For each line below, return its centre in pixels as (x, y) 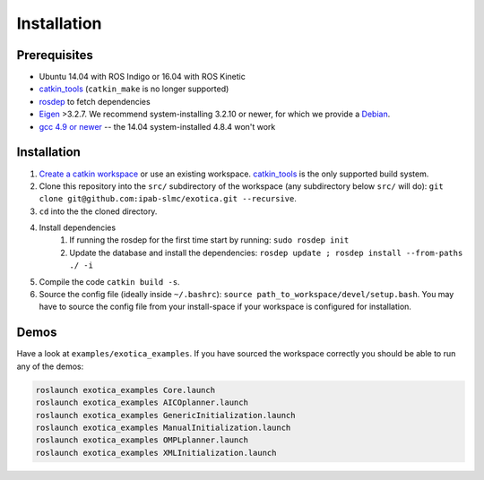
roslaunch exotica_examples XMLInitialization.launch (156, 453)
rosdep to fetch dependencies (95, 101)
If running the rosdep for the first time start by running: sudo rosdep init (209, 240)
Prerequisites (55, 55)
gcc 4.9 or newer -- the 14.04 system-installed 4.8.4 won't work (157, 126)
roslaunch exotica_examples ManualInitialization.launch (163, 427)
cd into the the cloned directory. (98, 211)
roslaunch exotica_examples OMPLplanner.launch (142, 440)
